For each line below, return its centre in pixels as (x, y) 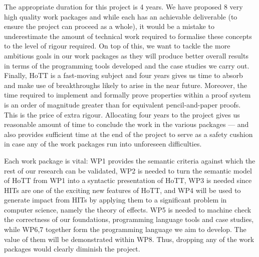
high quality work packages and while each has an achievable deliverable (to (121, 16)
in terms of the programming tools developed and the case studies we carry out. (127, 65)
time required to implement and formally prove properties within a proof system (127, 95)
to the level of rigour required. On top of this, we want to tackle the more (117, 46)
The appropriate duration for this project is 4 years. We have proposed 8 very (123, 6)
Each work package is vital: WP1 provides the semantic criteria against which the (130, 160)
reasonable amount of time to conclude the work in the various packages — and (126, 124)
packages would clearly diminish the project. (72, 249)
